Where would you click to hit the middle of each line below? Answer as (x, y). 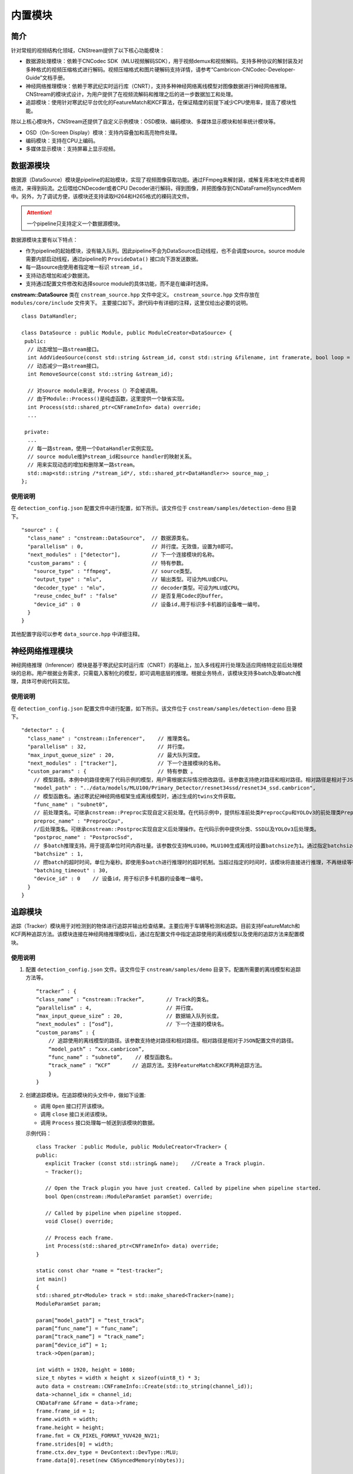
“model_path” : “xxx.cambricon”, (96, 1049)
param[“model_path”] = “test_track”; (91, 1320)
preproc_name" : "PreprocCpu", (79, 821)
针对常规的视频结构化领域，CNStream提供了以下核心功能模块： (88, 51)
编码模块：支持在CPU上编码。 (62, 140)
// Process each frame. (79, 1238)
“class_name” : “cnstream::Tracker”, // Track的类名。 (124, 1000)
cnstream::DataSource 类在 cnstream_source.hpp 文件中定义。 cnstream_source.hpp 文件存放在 (135, 294)
